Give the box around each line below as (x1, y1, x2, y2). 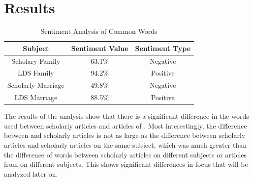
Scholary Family (11, 55, 61, 66)
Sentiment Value (71, 43, 128, 53)
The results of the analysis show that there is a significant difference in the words (4, 111, 249, 121)
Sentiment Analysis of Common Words (40, 26, 158, 36)
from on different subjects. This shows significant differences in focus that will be (4, 159, 248, 169)
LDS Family (17, 68, 54, 78)
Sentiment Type (135, 43, 191, 53)
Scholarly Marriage (7, 80, 64, 90)
